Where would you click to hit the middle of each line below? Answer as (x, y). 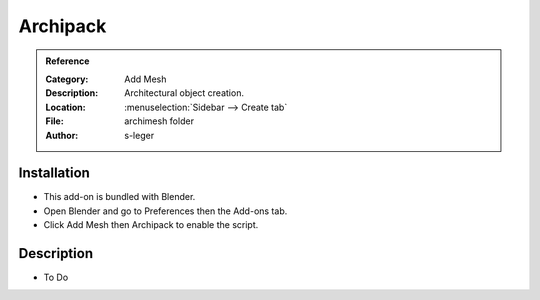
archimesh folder (159, 121)
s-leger (139, 135)
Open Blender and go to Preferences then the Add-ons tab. (165, 211)
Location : (65, 107)
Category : (67, 79)
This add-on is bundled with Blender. (119, 197)
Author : (62, 135)
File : (54, 121)
